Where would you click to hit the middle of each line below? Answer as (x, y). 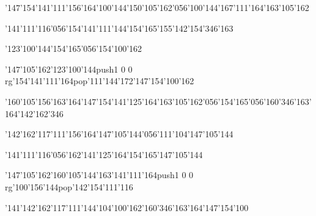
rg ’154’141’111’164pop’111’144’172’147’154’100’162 (100, 81)
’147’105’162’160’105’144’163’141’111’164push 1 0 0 (99, 175)
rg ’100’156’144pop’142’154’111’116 (69, 186)
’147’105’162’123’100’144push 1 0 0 (69, 69)
